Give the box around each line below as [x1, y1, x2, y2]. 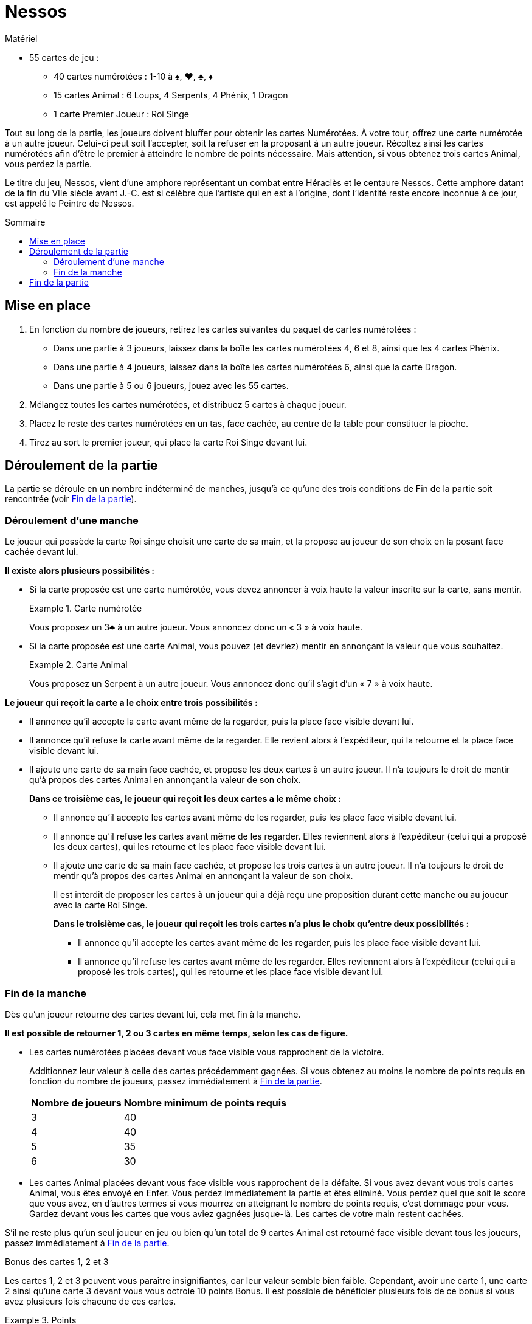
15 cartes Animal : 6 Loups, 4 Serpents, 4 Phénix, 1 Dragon [54, 89, 288, 100]
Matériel [5, 33, 38, 44]
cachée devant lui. [5, 546, 78, 557]
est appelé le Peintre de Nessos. [5, 198, 134, 209]
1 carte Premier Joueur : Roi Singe [54, 108, 190, 119]
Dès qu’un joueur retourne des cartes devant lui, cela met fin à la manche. [5, 1009, 301, 1019]
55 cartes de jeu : [29, 52, 99, 63]
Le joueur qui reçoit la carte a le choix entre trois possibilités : [5, 697, 258, 708]
